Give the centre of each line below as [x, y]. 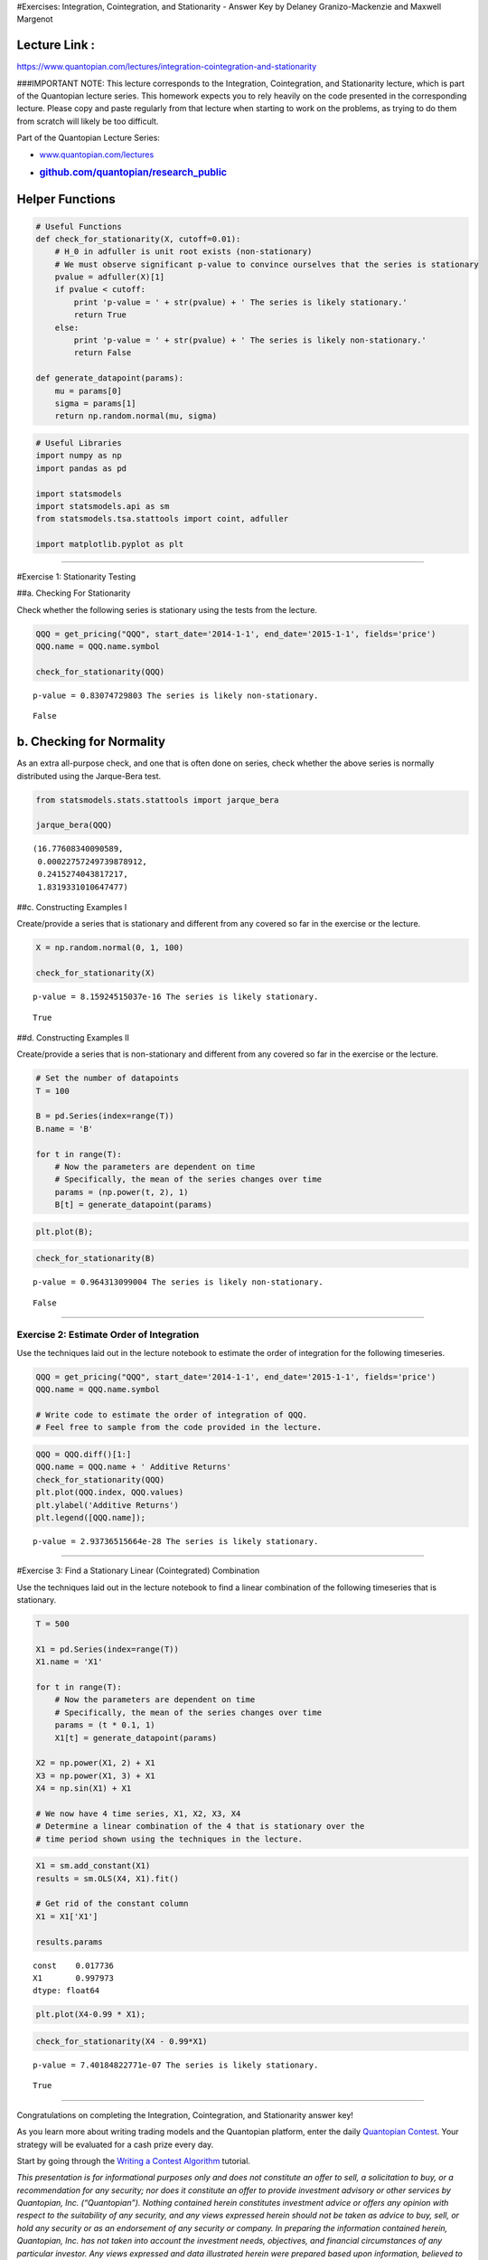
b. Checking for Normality [91, 742]
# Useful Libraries [79, 443]
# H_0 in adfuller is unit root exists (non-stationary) [183, 252]
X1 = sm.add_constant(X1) [93, 1866]
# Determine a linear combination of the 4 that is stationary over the [200, 1827]
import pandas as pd [81, 468]
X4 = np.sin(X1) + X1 [84, 1789]
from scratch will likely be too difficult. [88, 121]
